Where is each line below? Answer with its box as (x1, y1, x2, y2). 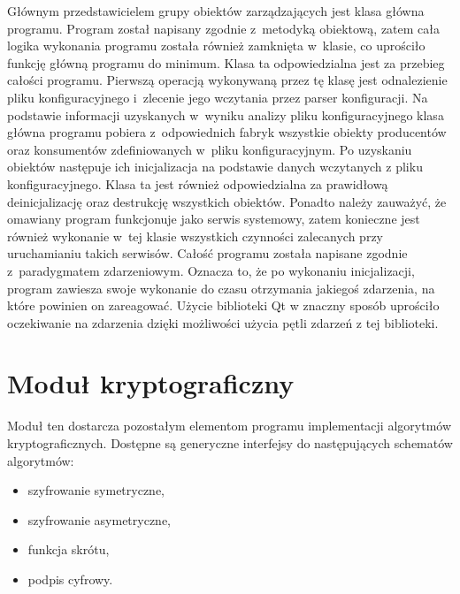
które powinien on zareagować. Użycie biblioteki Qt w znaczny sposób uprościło (7, 296, 440, 315)
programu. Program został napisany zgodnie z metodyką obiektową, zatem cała (7, 19, 441, 37)
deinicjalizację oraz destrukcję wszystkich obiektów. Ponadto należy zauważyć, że (7, 192, 447, 210)
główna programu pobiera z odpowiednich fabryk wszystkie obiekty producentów (7, 123, 447, 141)
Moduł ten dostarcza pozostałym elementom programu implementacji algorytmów (7, 416, 452, 435)
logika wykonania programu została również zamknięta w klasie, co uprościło (7, 36, 425, 55)
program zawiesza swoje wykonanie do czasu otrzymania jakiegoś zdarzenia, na (7, 278, 435, 297)
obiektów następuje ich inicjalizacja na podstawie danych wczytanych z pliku (7, 157, 423, 176)
